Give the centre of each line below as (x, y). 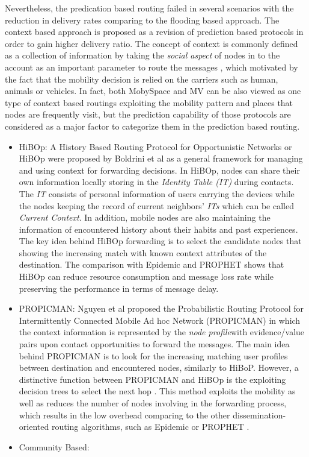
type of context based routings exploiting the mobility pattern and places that (149, 102)
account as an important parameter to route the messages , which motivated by (151, 67)
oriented (34, 427)
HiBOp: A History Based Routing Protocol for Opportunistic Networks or (155, 146)
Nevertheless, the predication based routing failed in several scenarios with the (149, 8)
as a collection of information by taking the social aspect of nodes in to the (142, 55)
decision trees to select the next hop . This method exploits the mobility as (157, 391)
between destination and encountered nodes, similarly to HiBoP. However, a (159, 367)
